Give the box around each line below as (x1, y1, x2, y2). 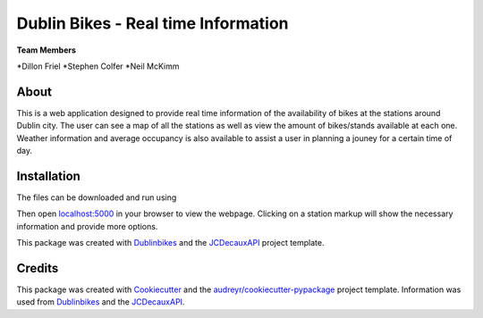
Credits (16, 260, 59, 276)
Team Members (16, 45, 76, 55)
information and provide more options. (16, 221, 158, 231)
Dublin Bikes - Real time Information (16, 13, 290, 33)
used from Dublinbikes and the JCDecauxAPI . (16, 297, 185, 307)
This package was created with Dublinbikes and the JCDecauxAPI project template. (16, 238, 325, 248)
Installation (16, 168, 80, 183)
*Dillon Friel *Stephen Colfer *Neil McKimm (16, 61, 180, 71)
